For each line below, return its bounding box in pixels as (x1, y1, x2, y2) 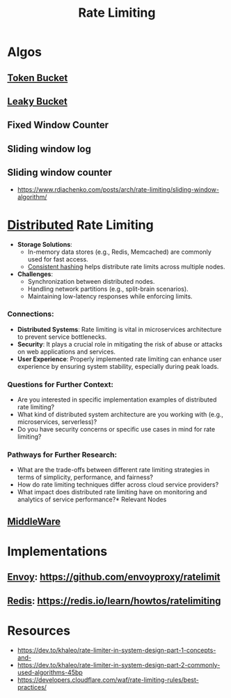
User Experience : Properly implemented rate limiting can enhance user (17, 354, 222, 363)
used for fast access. (27, 255, 88, 263)
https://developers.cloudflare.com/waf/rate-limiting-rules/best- (17, 675, 200, 684)
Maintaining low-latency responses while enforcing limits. (27, 291, 193, 301)
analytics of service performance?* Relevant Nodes (17, 495, 167, 503)
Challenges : (17, 270, 54, 278)
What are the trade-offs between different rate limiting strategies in (17, 466, 210, 474)
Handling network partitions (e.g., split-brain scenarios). (27, 284, 189, 293)
